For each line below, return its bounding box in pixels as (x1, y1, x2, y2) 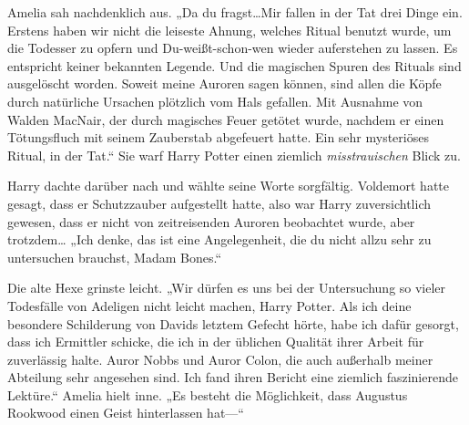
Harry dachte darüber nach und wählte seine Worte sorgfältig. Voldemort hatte (7, 176, 450, 195)
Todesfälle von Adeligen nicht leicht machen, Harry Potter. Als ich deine (7, 295, 412, 315)
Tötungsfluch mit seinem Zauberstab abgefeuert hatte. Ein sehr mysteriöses (7, 128, 429, 147)
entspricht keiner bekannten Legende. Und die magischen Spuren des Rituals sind (7, 56, 462, 75)
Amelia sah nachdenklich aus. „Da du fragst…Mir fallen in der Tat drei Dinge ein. (7, 3, 463, 21)
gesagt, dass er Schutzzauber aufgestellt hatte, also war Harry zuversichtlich (7, 193, 431, 212)
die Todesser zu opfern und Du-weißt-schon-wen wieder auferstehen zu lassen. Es (7, 38, 458, 57)
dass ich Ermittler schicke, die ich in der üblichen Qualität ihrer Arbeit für (7, 332, 424, 351)
